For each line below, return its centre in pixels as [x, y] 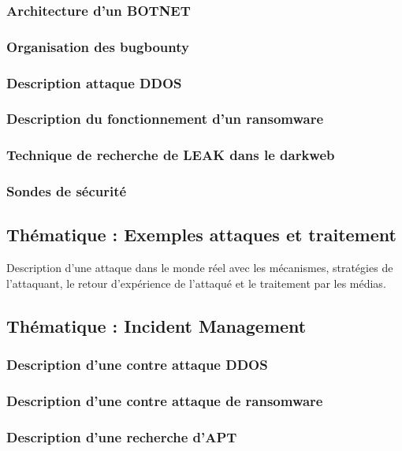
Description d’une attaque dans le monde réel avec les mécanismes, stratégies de [200, 268]
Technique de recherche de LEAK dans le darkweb [171, 155]
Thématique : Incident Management [156, 325]
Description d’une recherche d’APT [122, 436]
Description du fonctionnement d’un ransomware [165, 119]
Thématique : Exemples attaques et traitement [201, 235]
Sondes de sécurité [67, 191]
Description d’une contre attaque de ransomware [165, 401]
